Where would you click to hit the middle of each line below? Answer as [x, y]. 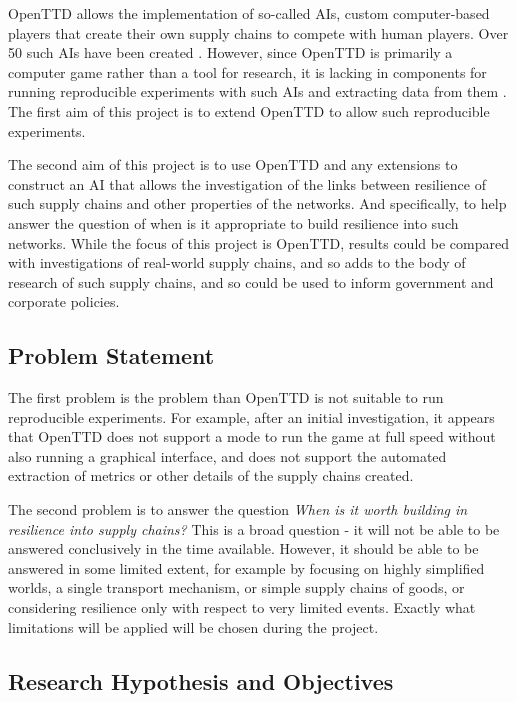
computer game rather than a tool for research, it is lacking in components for [247, 71]
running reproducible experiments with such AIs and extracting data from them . [257, 91]
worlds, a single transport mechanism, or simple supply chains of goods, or [236, 587]
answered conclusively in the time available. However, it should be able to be [243, 548]
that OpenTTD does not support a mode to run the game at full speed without [252, 436]
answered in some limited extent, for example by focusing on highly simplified [246, 567]
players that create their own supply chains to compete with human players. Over [258, 32]
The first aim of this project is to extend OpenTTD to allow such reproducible [249, 110]
